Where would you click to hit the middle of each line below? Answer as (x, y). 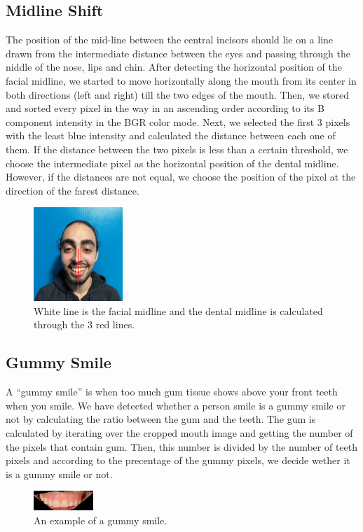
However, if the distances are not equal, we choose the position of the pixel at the (181, 177)
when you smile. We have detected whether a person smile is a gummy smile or (176, 405)
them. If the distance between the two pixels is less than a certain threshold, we (177, 149)
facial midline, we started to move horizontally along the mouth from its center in (181, 80)
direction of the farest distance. (73, 190)
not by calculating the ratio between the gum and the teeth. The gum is (161, 419)
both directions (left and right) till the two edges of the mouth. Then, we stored (177, 94)
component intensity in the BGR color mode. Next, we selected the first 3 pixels (178, 121)
